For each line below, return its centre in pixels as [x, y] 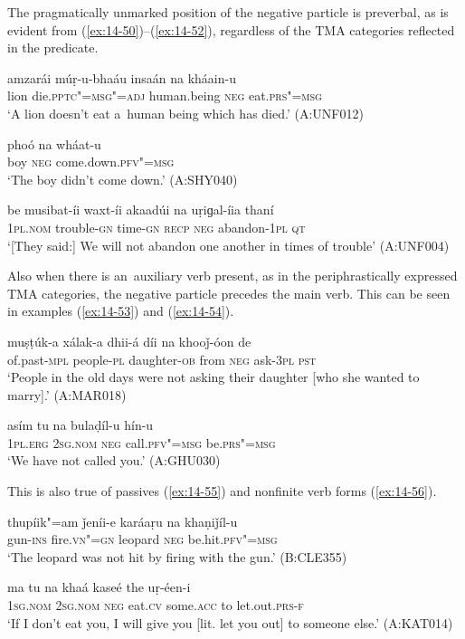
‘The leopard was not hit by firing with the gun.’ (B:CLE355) [177, 556]
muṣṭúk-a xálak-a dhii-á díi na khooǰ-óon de [129, 341]
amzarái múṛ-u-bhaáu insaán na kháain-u [122, 77]
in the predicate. [53, 48]
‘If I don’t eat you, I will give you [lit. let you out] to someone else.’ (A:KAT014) [230, 622]
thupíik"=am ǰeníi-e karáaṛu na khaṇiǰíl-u [123, 521]
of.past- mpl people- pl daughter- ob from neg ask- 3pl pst [162, 359]
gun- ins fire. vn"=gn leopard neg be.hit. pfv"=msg [142, 539]
